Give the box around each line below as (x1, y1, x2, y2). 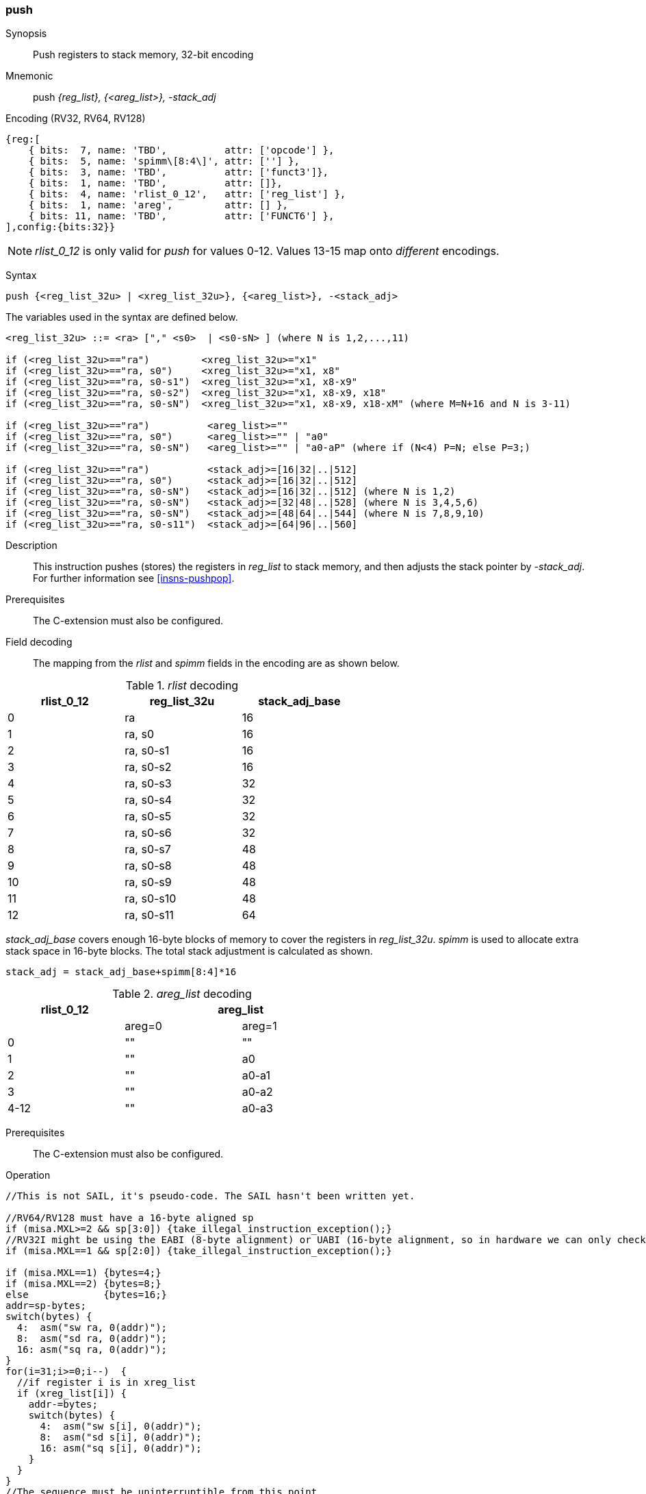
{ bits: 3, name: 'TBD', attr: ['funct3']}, (28, 167, 329, 178)
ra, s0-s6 (125, 826, 172, 840)
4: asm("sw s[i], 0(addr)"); (40, 1421, 202, 1432)
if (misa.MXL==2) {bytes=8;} (5, 1278, 161, 1290)
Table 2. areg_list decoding (112, 987, 252, 1001)
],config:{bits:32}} (5, 221, 116, 233)
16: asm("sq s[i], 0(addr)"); (40, 1443, 202, 1454)
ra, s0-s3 (125, 776, 172, 791)
